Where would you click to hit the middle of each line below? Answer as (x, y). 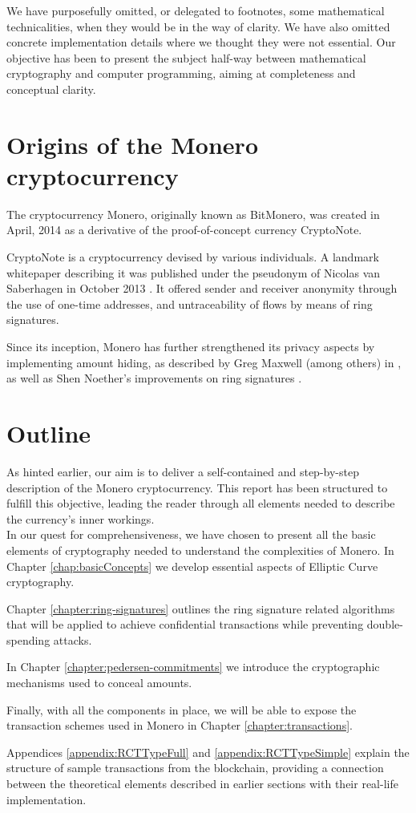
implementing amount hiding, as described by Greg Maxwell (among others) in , (204, 362)
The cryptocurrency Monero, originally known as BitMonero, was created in (193, 214)
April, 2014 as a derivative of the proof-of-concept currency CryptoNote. (184, 230)
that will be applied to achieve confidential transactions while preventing (185, 624)
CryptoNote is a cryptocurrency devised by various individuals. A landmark (193, 257)
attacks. (73, 639)
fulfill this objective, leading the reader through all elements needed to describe (201, 503)
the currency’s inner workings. (81, 518)
